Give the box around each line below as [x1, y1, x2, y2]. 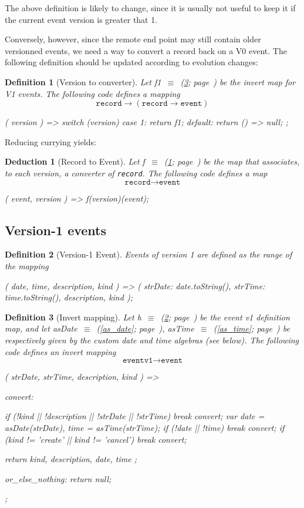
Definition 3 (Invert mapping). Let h [5, 310, 141, 323]
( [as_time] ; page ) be [213, 322, 290, 335]
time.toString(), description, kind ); [5, 291, 133, 303]
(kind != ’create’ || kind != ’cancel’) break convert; [5, 433, 187, 445]
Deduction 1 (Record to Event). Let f [5, 155, 145, 168]
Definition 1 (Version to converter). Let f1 [5, 75, 161, 88]
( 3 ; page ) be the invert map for [180, 75, 296, 88]
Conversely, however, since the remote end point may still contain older [5, 33, 261, 45]
